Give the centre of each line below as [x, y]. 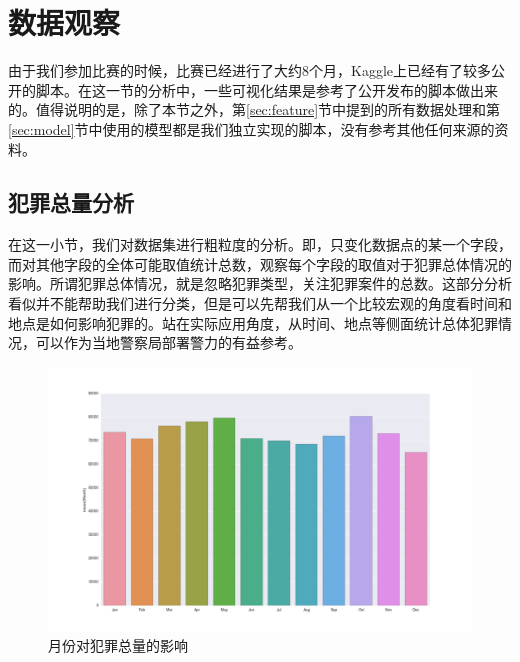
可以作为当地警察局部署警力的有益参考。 [168, 342]
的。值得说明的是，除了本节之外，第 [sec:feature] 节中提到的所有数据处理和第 [254, 109]
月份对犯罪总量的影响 [118, 645]
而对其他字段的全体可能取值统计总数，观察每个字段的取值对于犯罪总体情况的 [260, 263]
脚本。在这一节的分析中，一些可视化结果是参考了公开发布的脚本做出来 [266, 89]
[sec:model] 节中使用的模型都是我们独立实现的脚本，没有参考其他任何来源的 [251, 128]
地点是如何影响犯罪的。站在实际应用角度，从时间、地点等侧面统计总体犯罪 [253, 322]
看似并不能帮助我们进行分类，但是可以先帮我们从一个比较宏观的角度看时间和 [260, 303]
